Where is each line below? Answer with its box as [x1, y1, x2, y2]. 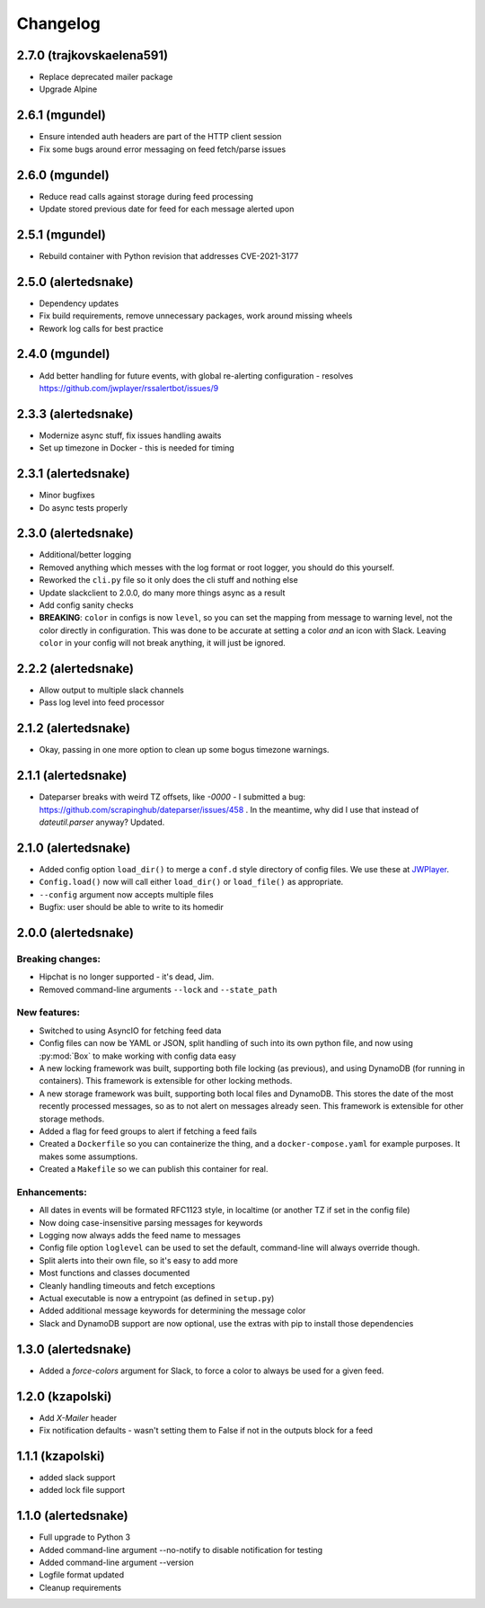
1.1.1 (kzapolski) [16, 1448, 105, 1463]
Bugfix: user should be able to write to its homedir [39, 902, 224, 913]
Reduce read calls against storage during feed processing [39, 191, 253, 201]
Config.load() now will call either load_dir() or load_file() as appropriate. [39, 877, 344, 888]
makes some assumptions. [39, 1151, 138, 1162]
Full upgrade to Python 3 [39, 1532, 130, 1542]
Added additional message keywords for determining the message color [39, 1305, 306, 1317]
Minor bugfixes [39, 490, 95, 501]
